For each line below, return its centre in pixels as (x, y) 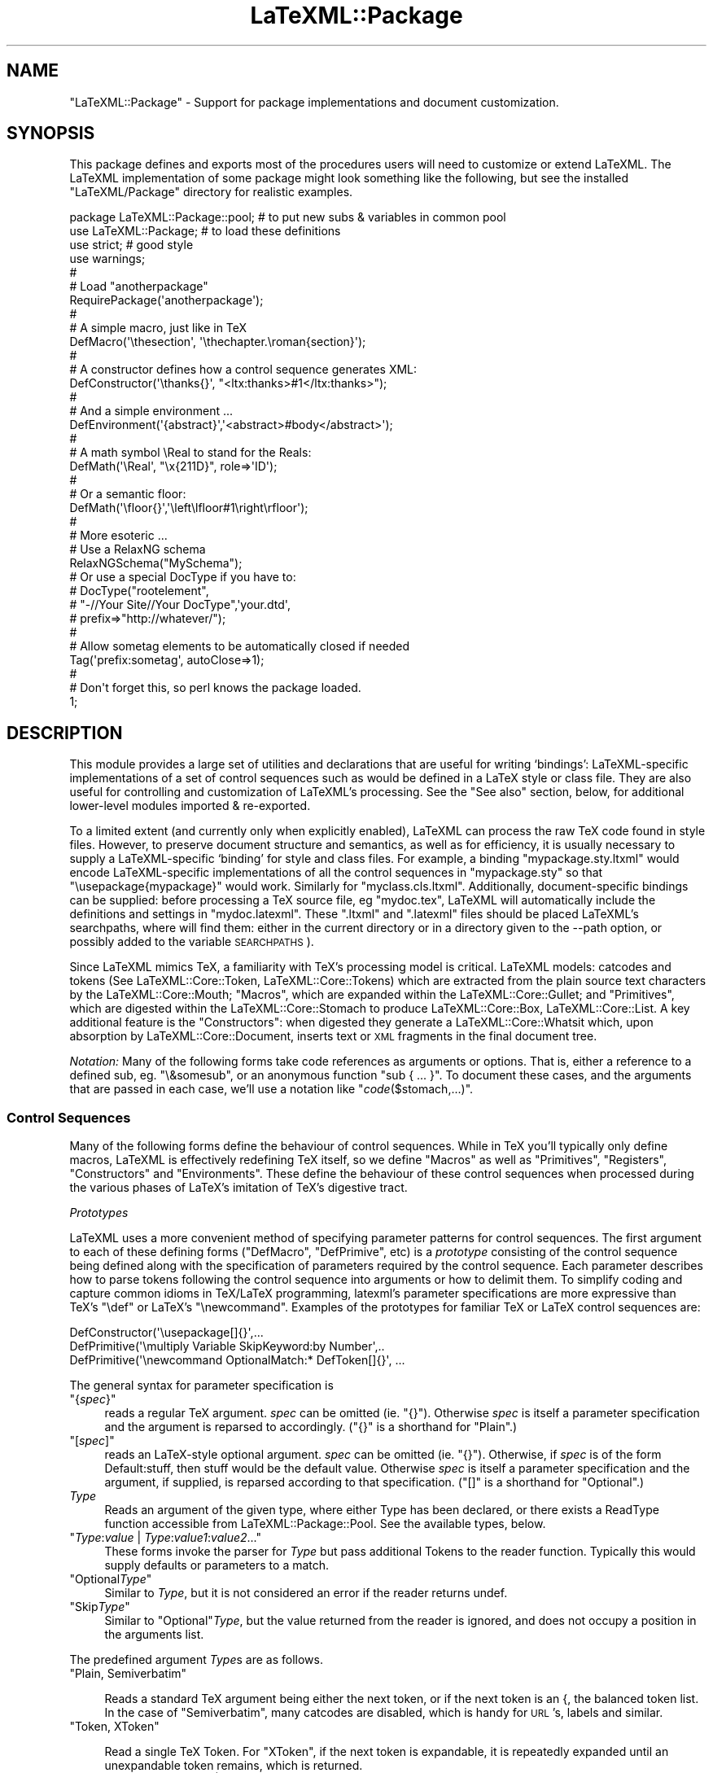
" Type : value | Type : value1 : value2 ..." (166, 1538)
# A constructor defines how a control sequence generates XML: (243, 370)
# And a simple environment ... (151, 411)
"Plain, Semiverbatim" (128, 1674)
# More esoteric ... (118, 536)
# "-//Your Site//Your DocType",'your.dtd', (180, 605)
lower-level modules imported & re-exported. (190, 806)
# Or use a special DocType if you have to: (183, 577)
